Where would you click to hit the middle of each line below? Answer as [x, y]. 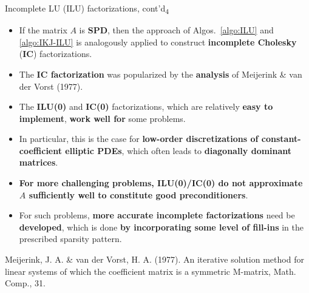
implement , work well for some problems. [102, 118]
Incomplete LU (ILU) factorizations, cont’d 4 [87, 9]
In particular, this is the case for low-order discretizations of [139, 139]
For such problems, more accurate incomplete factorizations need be [157, 215]
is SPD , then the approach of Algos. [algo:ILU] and [176, 30]
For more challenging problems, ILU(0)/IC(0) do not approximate [161, 183]
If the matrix [43, 30]
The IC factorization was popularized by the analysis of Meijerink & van [161, 74]
